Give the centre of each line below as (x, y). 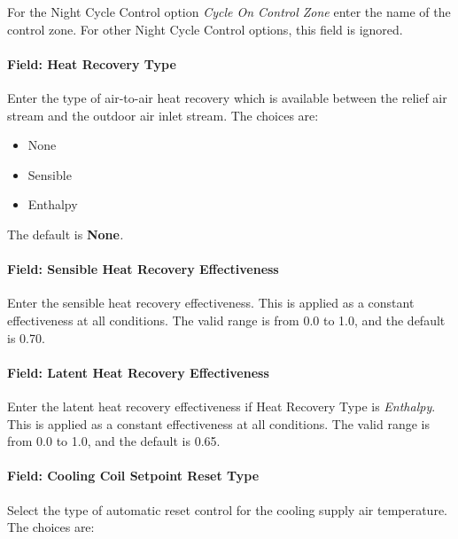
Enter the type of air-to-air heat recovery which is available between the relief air (227, 97)
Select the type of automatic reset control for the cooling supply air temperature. (227, 509)
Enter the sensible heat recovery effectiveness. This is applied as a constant (211, 303)
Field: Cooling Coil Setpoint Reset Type (133, 476)
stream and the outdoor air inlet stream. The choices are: (163, 115)
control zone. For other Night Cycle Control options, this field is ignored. (205, 29)
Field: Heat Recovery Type (92, 63)
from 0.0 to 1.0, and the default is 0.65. (114, 441)
